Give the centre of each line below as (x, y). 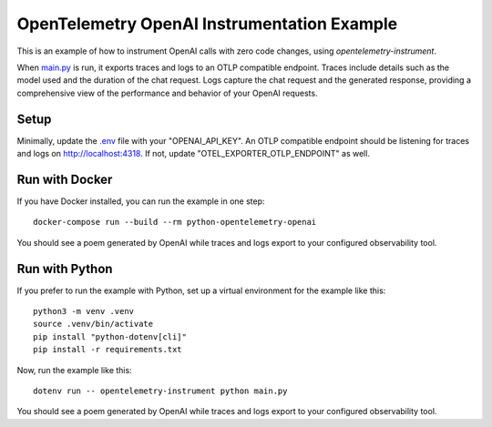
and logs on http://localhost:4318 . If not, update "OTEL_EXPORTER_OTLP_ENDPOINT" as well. (194, 154)
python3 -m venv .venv (84, 311)
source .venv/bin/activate (93, 324)
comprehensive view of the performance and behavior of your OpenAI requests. (167, 93)
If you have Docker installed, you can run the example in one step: (141, 201)
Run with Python (65, 269)
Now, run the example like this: (74, 370)
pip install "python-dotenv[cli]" (110, 336)
